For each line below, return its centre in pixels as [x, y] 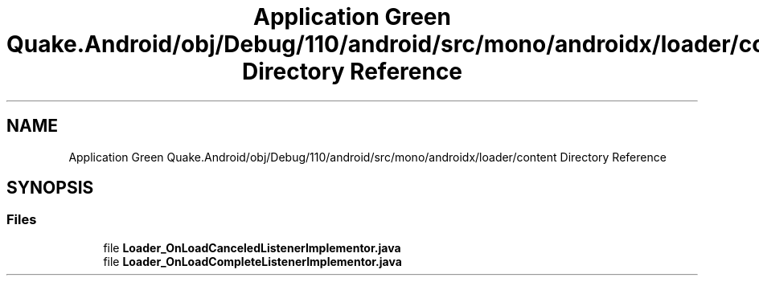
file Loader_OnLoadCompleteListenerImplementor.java [252, 261]
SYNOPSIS [50, 188]
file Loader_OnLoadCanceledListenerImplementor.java [252, 247]
